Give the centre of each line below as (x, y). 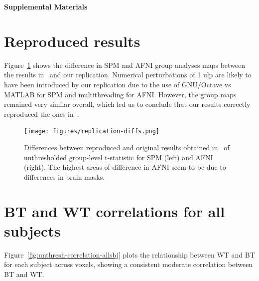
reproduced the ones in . (42, 114)
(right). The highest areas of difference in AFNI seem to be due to (125, 167)
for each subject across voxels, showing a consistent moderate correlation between (129, 264)
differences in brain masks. (65, 176)
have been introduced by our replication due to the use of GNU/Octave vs (118, 84)
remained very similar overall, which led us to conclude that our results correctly (127, 104)
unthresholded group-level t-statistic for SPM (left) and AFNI (119, 157)
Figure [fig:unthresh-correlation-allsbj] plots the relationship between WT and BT (129, 254)
